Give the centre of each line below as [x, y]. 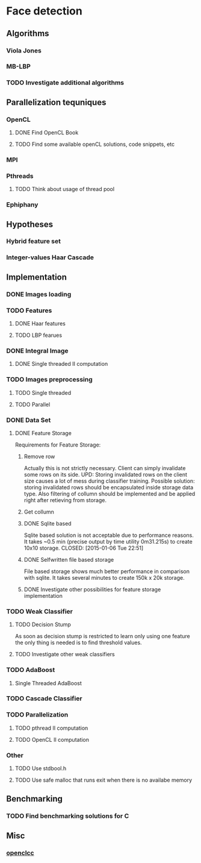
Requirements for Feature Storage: [58, 445]
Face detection [44, 11]
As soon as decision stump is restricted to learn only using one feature [103, 636]
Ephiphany [22, 205]
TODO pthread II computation [51, 728]
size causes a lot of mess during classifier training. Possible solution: [109, 481]
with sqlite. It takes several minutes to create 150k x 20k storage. [104, 577]
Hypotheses [30, 224]
